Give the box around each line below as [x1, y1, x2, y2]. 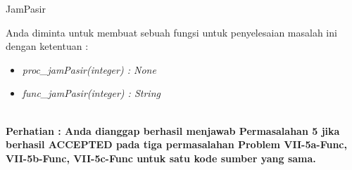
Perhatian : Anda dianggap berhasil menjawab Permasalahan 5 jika [6, 123, 340, 138]
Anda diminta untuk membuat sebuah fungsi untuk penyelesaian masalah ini [6, 25, 337, 39]
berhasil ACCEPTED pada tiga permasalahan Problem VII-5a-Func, [6, 137, 347, 152]
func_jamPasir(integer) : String [22, 86, 161, 100]
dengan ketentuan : [6, 39, 89, 53]
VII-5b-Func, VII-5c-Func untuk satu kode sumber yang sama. [6, 150, 316, 165]
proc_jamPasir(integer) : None [22, 62, 156, 77]
